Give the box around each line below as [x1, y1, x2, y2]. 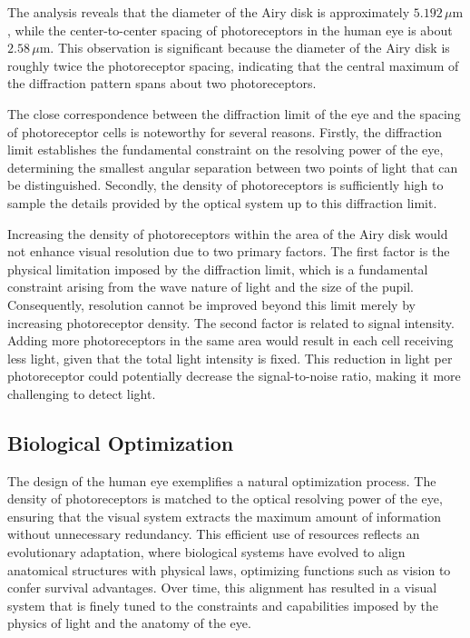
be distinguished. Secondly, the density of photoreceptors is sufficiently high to [7, 175, 444, 194]
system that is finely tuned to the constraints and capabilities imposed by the [7, 595, 439, 614]
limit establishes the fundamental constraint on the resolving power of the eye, [7, 140, 444, 159]
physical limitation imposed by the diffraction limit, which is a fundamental [7, 259, 428, 278]
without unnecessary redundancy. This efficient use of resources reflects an [7, 524, 420, 543]
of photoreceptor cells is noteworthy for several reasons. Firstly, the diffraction [7, 122, 442, 141]
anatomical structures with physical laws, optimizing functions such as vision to [7, 560, 451, 579]
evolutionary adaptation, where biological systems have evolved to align [7, 543, 406, 562]
